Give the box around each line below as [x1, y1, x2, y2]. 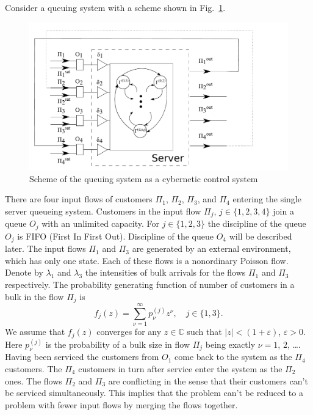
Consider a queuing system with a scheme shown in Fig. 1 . [5, 1, 226, 13]
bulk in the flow [5, 290, 64, 303]
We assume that [5, 325, 65, 338]
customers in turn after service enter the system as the [78, 362, 282, 375]
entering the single [232, 193, 301, 205]
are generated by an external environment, [132, 242, 291, 255]
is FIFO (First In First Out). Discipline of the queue [17, 229, 214, 242]
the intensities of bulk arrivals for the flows [85, 266, 246, 279]
